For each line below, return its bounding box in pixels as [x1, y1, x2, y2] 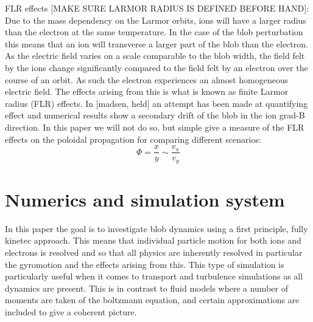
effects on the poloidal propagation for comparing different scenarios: [5, 132, 261, 145]
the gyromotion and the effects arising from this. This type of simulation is [5, 258, 284, 270]
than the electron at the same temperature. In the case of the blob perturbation [5, 26, 303, 38]
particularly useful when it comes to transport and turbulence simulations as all [5, 270, 303, 283]
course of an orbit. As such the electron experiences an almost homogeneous [5, 73, 289, 86]
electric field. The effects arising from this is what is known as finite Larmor [5, 85, 289, 98]
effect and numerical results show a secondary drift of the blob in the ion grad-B [5, 109, 305, 122]
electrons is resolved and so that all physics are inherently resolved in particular [5, 245, 303, 258]
